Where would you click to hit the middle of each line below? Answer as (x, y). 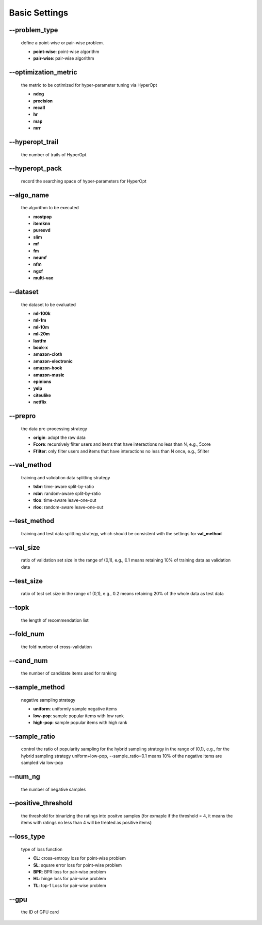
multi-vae (43, 278)
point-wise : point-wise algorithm (66, 52)
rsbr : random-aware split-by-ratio (67, 493)
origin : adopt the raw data (59, 437)
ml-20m (41, 334)
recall (39, 108)
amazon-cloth (48, 354)
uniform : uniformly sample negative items (75, 709)
